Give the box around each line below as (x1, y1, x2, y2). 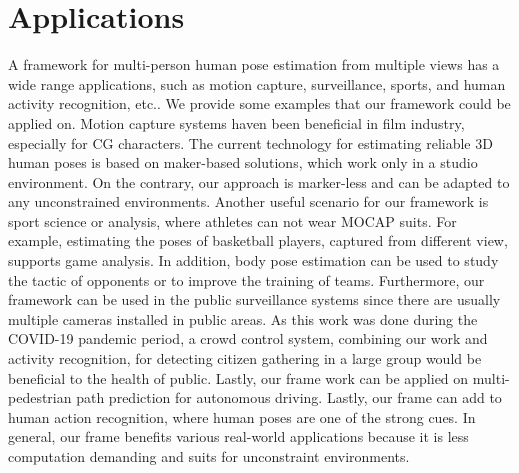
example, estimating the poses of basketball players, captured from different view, (8, 230, 508, 251)
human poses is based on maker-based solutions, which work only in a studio (8, 152, 478, 173)
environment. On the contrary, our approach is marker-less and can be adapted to (8, 171, 510, 192)
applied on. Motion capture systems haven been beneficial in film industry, (8, 112, 465, 133)
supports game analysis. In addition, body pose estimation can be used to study (8, 250, 499, 271)
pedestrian (8, 387, 72, 408)
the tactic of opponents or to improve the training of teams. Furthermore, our (8, 269, 485, 290)
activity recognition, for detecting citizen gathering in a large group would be (8, 348, 482, 369)
